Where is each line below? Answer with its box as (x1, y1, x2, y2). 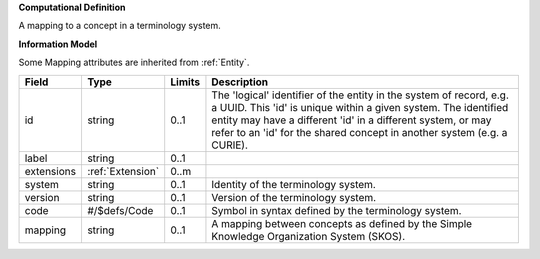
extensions (24, 164, 77, 178)
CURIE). (211, 138, 249, 152)
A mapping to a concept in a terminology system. (18, 20, 222, 32)
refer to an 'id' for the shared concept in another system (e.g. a (211, 125, 508, 139)
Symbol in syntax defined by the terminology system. (211, 203, 462, 217)
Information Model (18, 38, 98, 50)
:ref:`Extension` (86, 164, 160, 178)
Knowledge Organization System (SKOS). (211, 229, 406, 243)
